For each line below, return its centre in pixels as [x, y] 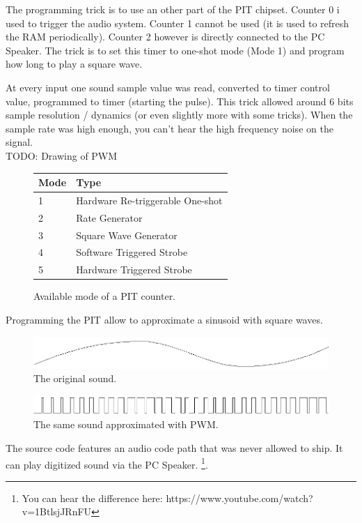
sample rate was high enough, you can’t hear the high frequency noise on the [170, 128]
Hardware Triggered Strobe [134, 270]
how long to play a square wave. [74, 64]
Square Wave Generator [127, 235]
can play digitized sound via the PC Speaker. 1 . [107, 463]
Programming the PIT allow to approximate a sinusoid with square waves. [164, 319]
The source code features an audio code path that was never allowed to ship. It [174, 448]
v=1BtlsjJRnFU [57, 511]
